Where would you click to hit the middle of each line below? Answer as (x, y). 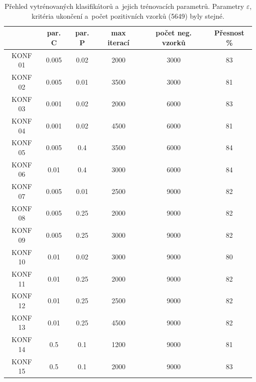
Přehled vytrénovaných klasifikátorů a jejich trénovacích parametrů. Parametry (124, 6)
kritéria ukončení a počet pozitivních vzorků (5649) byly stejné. (128, 16)
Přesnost (229, 33)
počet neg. (174, 33)
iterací (118, 42)
